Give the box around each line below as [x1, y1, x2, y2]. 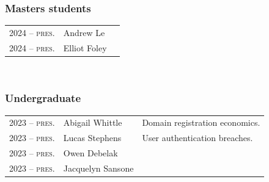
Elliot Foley [63, 41, 107, 54]
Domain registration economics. [142, 116, 260, 129]
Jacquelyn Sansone [63, 162, 134, 174]
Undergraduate [5, 90, 81, 106]
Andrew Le [63, 26, 105, 38]
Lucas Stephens [63, 131, 122, 144]
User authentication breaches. [142, 131, 253, 144]
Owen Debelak [63, 147, 118, 159]
